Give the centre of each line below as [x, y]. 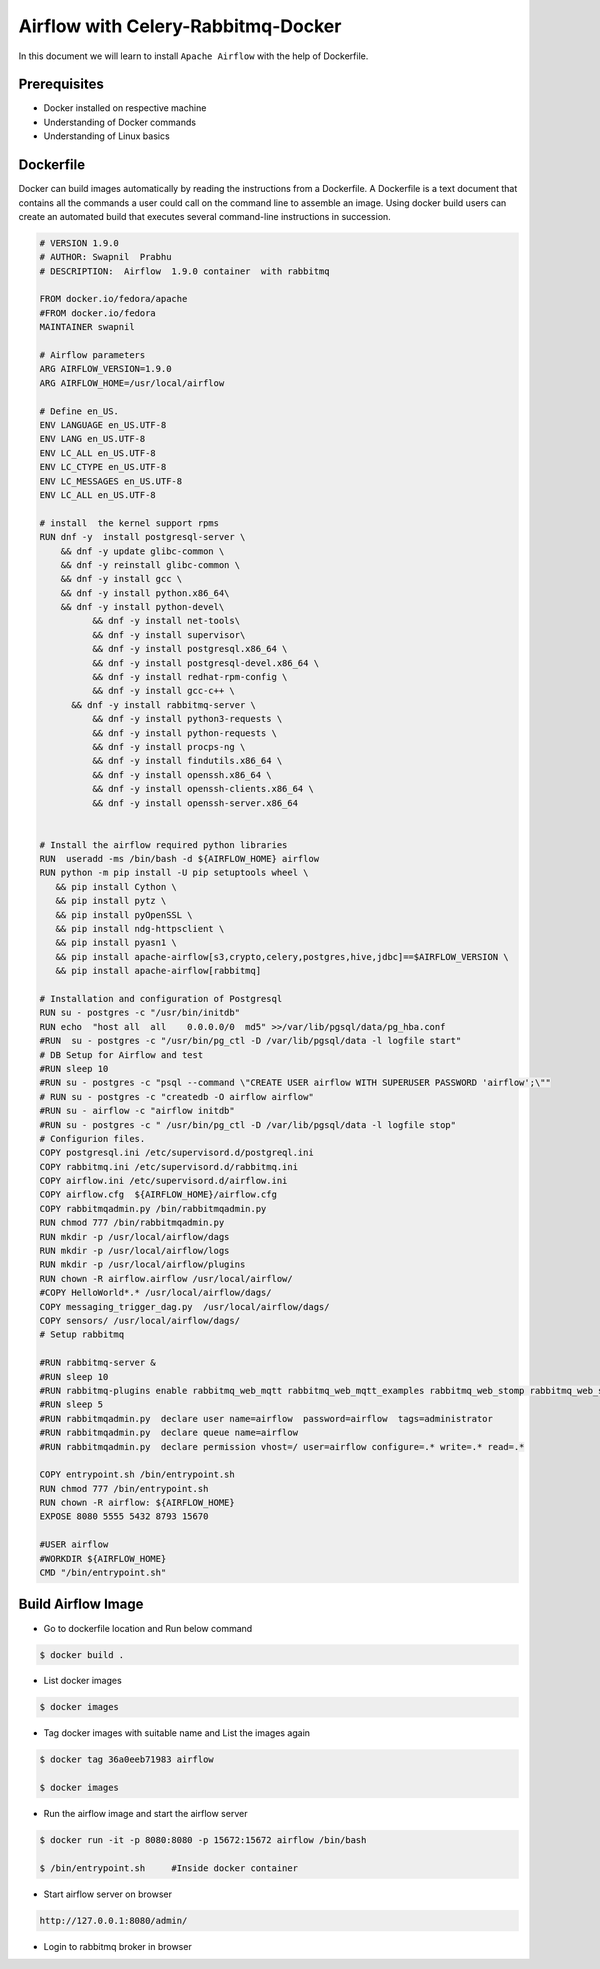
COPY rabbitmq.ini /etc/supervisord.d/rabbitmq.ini [169, 1166]
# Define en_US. [79, 411]
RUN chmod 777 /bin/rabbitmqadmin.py [132, 1223]
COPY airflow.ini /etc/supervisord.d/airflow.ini [163, 1181]
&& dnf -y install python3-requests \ [187, 719]
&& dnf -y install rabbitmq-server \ [164, 704]
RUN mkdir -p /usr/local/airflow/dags [134, 1236]
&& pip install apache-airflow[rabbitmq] [158, 971]
